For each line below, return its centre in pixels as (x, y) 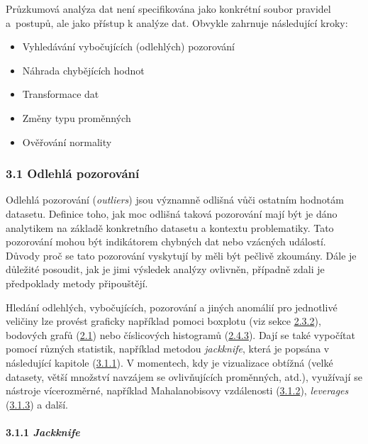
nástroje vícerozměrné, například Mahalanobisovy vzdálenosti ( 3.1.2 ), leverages (177, 390)
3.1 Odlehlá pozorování (73, 173)
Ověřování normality (67, 141)
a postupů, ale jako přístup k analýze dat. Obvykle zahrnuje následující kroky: (177, 22)
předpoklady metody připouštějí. (77, 283)
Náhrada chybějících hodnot (83, 70)
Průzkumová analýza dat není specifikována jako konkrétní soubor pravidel (168, 9)
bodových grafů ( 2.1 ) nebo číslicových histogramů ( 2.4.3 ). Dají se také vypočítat (180, 334)
